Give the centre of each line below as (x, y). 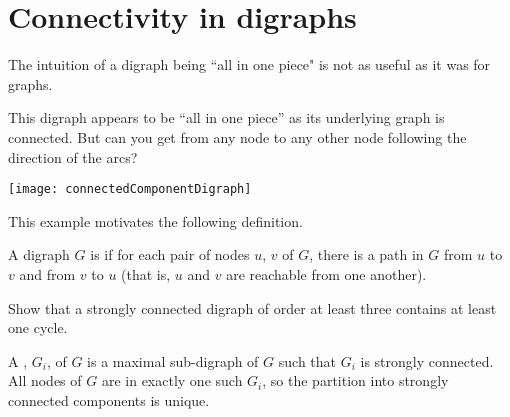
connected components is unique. (109, 399)
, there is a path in (366, 254)
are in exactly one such (172, 380)
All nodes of (45, 380)
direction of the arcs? (73, 156)
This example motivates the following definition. (155, 220)
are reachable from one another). (326, 273)
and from (47, 273)
